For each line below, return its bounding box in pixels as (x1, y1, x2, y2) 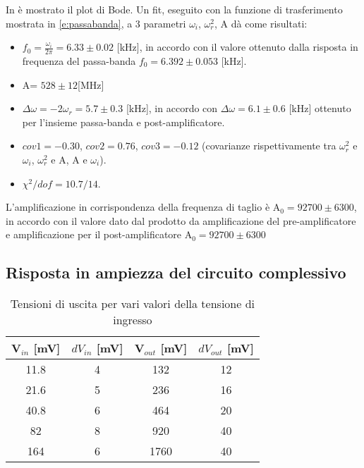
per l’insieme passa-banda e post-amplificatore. (22, 114, 225, 129)
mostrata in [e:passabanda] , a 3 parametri (6, 16, 186, 30)
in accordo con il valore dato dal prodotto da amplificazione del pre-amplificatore (6, 213, 356, 228)
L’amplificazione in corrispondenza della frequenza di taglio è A (6, 199, 281, 214)
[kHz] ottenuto (289, 101, 351, 116)
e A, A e (51, 152, 87, 166)
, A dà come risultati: (214, 16, 308, 30)
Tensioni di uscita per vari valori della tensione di (10, 295, 255, 312)
